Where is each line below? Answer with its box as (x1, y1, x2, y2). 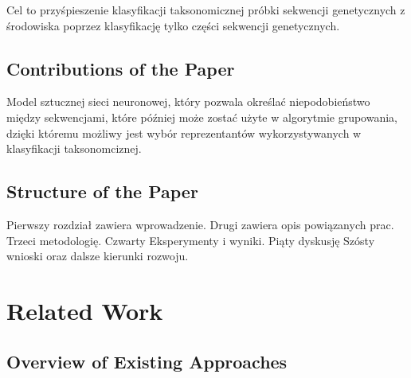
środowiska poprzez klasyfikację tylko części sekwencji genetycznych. (6, 17, 340, 33)
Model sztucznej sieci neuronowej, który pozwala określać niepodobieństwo (6, 93, 370, 110)
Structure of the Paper (6, 179, 198, 204)
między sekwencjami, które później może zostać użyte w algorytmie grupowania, (6, 108, 397, 125)
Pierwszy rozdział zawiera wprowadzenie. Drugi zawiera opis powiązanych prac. (6, 216, 394, 232)
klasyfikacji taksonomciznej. (6, 140, 142, 157)
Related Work (6, 294, 163, 326)
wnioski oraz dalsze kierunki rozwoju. (6, 247, 189, 264)
